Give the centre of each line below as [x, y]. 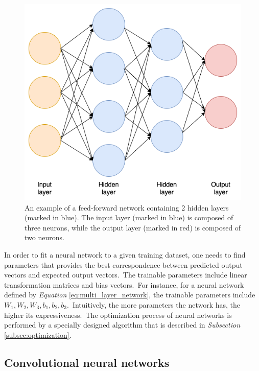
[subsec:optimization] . [38, 334]
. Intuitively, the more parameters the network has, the [154, 304]
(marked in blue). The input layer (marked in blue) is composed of [129, 217]
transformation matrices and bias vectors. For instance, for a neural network [124, 284]
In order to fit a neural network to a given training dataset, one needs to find [125, 254]
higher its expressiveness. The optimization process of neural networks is [118, 315]
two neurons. [44, 237]
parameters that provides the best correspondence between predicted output [123, 264]
